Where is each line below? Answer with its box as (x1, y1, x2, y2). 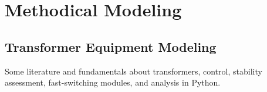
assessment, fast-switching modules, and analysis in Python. (5, 76, 221, 89)
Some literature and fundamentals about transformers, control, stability (5, 65, 262, 77)
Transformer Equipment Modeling (5, 37, 217, 55)
